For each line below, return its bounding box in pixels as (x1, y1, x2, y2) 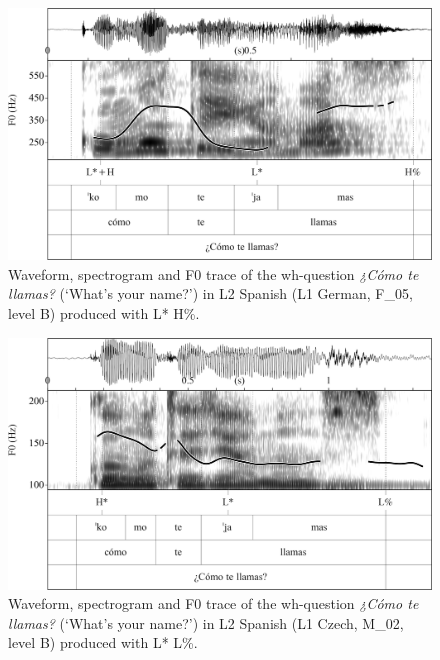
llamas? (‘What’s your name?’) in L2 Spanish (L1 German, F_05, (8, 283, 413, 304)
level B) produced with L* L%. (8, 632, 198, 653)
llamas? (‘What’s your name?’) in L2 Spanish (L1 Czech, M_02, (8, 612, 404, 633)
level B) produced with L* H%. (8, 302, 200, 323)
